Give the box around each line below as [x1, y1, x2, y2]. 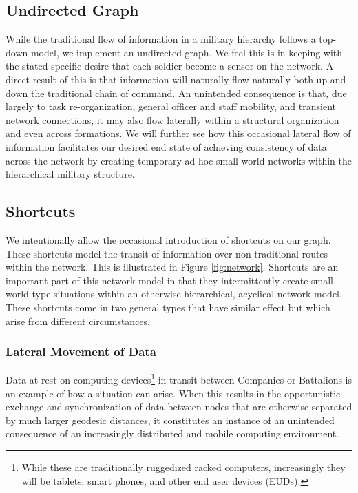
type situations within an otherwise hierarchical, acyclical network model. [32, 286, 342, 301]
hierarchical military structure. [6, 167, 135, 181]
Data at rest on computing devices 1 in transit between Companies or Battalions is [6, 370, 352, 386]
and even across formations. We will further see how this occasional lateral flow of [6, 126, 351, 140]
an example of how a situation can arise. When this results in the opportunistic [6, 386, 341, 400]
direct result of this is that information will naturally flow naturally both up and [6, 72, 346, 86]
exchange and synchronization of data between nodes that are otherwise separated [6, 399, 352, 414]
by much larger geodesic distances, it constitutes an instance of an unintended [6, 412, 335, 427]
